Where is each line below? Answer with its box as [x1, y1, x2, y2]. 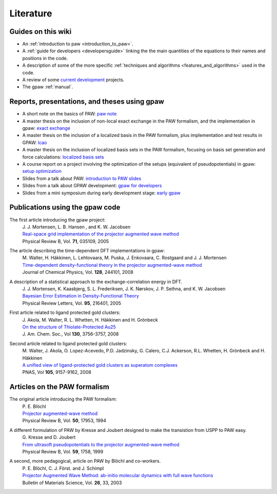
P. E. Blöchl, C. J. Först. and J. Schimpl [22, 465, 104, 471]
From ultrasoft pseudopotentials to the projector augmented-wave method [22, 441, 180, 447]
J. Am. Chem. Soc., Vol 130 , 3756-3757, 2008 [22, 331, 119, 337]
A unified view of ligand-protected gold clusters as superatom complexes [22, 362, 178, 368]
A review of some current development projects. [22, 77, 125, 83]
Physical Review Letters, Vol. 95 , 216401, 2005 [22, 300, 122, 306]
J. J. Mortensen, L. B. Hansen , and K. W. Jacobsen [22, 224, 131, 230]
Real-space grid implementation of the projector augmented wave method [22, 231, 179, 237]
